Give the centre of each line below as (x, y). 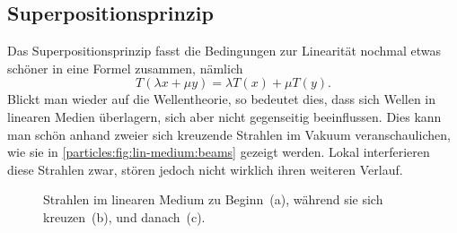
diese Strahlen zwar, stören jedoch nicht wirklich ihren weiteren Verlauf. (205, 169)
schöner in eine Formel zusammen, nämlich (125, 68)
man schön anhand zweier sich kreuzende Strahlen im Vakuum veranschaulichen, (229, 134)
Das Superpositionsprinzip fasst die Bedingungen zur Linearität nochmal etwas (224, 51)
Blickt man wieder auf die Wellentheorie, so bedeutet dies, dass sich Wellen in (222, 99)
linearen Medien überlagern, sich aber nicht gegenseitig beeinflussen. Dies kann (224, 116)
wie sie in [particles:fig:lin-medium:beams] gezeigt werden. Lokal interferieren (219, 152)
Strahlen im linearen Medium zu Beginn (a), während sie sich (213, 199)
